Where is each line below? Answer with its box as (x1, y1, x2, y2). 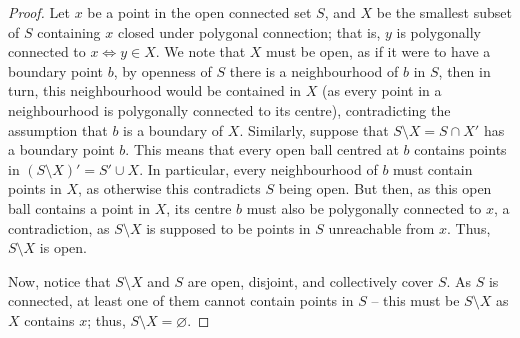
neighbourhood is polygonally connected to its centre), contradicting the (8, 99, 451, 120)
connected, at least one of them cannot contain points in (8, 290, 354, 311)
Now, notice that (8, 270, 111, 291)
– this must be (371, 290, 460, 311)
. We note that (155, 41, 246, 62)
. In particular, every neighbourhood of (139, 158, 378, 179)
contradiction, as (8, 217, 110, 238)
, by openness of (113, 60, 212, 81)
